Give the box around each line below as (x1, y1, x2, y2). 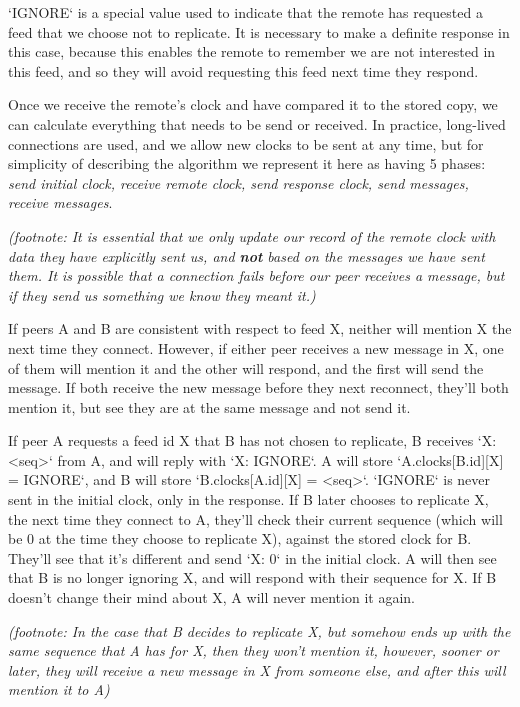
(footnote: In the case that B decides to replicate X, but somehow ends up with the (8, 620, 511, 641)
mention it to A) (8, 679, 110, 700)
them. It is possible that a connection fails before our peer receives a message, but (8, 265, 505, 286)
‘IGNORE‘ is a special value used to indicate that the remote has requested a (8, 2, 483, 22)
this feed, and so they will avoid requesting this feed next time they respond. (8, 60, 479, 81)
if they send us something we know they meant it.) (8, 284, 316, 305)
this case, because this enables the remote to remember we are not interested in (8, 41, 496, 62)
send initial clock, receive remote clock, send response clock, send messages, (8, 172, 469, 193)
